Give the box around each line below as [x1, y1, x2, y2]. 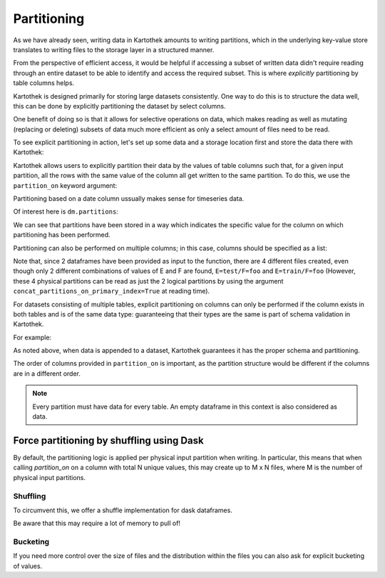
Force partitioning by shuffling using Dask [13, 434, 204, 447]
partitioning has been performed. [13, 231, 111, 239]
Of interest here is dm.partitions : [13, 207, 119, 216]
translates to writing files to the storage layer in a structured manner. [13, 45, 215, 54]
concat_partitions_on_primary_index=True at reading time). [13, 286, 210, 296]
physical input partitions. [13, 473, 86, 482]
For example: [13, 333, 52, 342]
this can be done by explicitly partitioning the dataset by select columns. [13, 101, 226, 110]
